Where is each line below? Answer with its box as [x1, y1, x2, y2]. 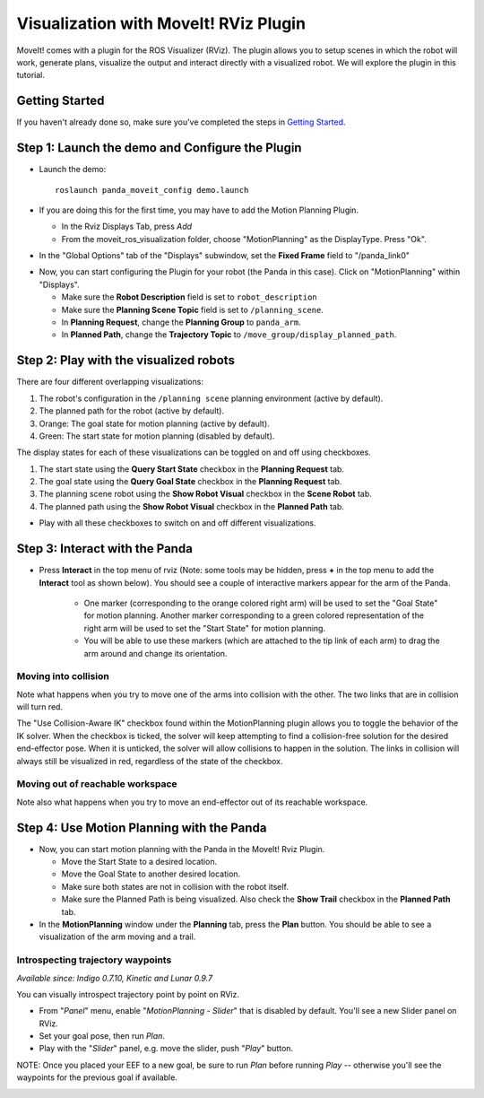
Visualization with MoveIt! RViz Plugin [16, 13, 307, 33]
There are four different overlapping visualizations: [16, 377, 203, 388]
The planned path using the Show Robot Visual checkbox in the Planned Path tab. [39, 501, 345, 511]
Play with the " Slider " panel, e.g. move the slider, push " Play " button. [39, 1043, 294, 1054]
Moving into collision [16, 670, 109, 683]
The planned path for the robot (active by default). [39, 405, 224, 416]
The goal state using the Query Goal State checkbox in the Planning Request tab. [39, 476, 342, 487]
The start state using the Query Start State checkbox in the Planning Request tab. [39, 463, 345, 475]
